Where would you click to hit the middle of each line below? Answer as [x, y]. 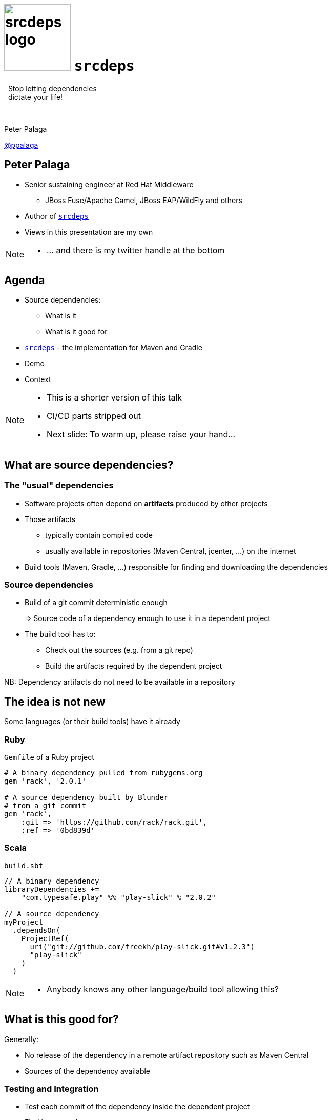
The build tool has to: [60, 634]
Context [38, 379]
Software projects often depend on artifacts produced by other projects [146, 503]
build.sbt [24, 865]
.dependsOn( [36, 930]
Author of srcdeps [57, 216]
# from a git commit [45, 806]
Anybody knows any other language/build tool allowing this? [163, 989]
